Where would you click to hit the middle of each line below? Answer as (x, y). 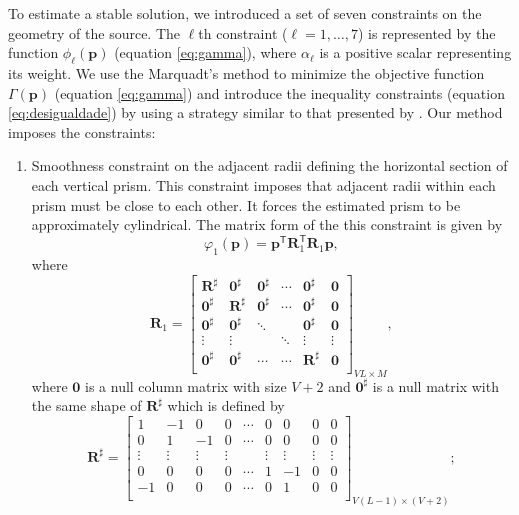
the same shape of (86, 405)
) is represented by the (426, 32)
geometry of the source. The (94, 32)
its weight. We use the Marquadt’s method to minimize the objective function (246, 72)
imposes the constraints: (82, 131)
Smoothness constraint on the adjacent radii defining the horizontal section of (269, 165)
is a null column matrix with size (186, 385)
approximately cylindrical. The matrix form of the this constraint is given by (267, 224)
